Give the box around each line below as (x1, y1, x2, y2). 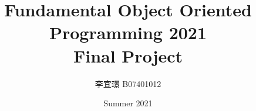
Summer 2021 (103, 97, 153, 109)
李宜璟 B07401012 (95, 77, 161, 89)
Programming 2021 (49, 20, 207, 44)
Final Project (73, 43, 183, 67)
